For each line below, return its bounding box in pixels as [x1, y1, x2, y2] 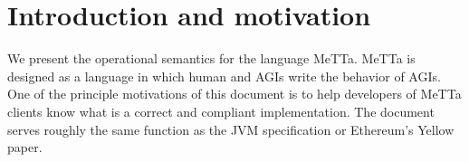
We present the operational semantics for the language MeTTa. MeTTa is [7, 49, 416, 68]
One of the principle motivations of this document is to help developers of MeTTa [7, 84, 462, 103]
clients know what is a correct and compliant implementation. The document [7, 101, 435, 120]
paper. [7, 138, 43, 157]
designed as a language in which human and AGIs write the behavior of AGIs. [7, 66, 441, 85]
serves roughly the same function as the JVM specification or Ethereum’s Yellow [7, 119, 455, 138]
